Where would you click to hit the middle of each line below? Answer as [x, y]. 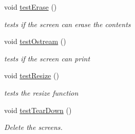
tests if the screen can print [47, 58]
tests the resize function [41, 92]
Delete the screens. [33, 127]
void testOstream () [35, 41]
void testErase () [31, 7]
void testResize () [32, 75]
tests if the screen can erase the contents [67, 24]
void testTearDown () [38, 110]
